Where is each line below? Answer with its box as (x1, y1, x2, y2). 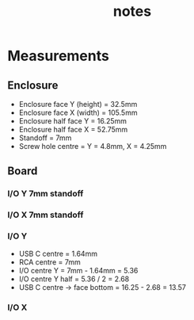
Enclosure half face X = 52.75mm (18, 125, 128, 134)
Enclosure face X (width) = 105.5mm (18, 108, 138, 117)
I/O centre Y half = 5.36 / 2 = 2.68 (18, 274, 130, 284)
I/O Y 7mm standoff (7, 189, 84, 200)
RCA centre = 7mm (18, 257, 81, 267)
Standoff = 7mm (18, 133, 72, 143)
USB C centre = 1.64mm (18, 249, 98, 258)
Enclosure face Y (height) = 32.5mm (18, 100, 138, 109)
